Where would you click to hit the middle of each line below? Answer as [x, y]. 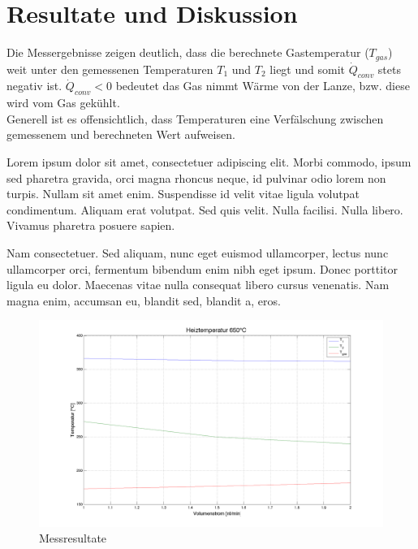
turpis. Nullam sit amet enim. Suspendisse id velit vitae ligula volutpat [183, 194]
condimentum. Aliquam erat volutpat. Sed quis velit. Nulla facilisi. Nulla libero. [205, 209]
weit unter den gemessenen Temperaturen [110, 69]
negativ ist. [34, 86]
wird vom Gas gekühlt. [63, 103]
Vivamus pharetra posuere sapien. [91, 225]
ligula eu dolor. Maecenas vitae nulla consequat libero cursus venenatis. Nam [198, 285]
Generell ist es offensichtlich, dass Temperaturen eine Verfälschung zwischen [195, 118]
